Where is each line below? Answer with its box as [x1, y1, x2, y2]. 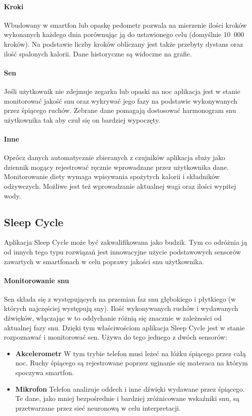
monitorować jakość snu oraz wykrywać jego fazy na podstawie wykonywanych [4, 95, 237, 106]
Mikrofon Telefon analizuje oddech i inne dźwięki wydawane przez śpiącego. [15, 383, 245, 394]
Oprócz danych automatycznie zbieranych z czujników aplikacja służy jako [4, 152, 225, 163]
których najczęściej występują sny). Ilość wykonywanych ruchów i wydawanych [4, 303, 238, 313]
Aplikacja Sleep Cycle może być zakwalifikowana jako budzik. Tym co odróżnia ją [4, 237, 247, 247]
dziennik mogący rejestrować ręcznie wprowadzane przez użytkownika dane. [4, 162, 229, 172]
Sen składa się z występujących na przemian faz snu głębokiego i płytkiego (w [4, 293, 236, 304]
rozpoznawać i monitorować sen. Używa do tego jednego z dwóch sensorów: [4, 332, 227, 342]
